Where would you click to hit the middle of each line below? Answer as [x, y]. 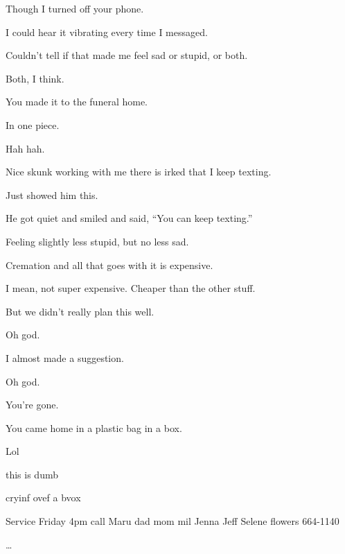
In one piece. [33, 124]
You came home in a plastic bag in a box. [94, 427]
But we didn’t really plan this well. [80, 311]
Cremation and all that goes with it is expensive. [109, 265]
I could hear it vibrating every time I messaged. [107, 32]
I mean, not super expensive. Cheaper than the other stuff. [131, 288]
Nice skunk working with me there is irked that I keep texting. [139, 172]
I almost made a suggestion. [65, 357]
